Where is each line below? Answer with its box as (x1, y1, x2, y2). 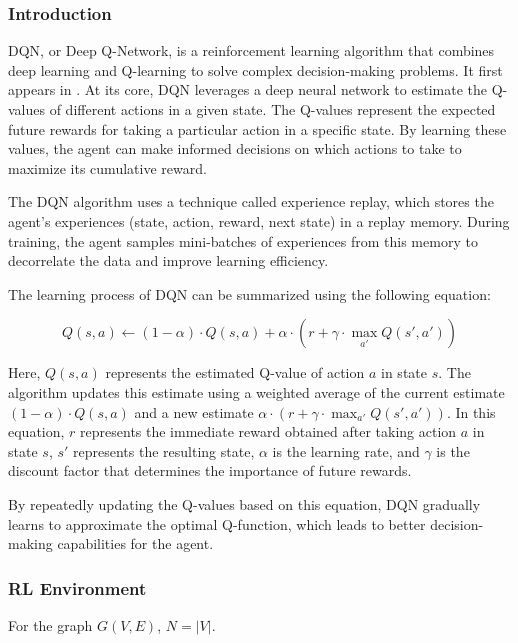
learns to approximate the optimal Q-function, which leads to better (8, 513, 426, 534)
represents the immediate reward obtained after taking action (80, 421, 457, 442)
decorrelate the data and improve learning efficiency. (8, 250, 329, 271)
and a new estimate (134, 401, 254, 422)
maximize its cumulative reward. (8, 157, 207, 178)
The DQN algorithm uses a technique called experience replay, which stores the (8, 191, 494, 212)
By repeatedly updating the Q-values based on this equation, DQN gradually (8, 493, 481, 514)
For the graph (8, 614, 93, 635)
